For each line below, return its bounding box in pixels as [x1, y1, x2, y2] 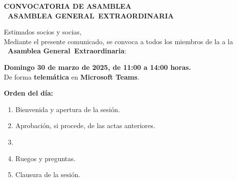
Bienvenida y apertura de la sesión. [15, 104, 120, 114]
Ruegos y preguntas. [15, 153, 76, 163]
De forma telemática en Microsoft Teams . [4, 71, 139, 82]
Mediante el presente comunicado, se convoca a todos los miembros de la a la [4, 36, 233, 46]
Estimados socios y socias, [4, 27, 82, 37]
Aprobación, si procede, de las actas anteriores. [15, 120, 155, 131]
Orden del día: [4, 88, 53, 98]
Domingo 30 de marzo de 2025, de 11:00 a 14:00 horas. [4, 62, 191, 72]
